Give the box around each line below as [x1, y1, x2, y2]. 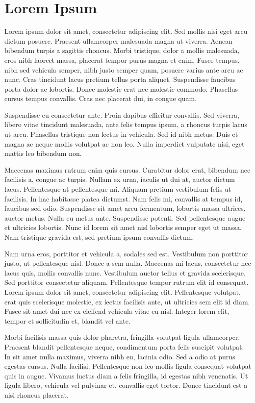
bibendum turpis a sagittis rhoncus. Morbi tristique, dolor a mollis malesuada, [4, 45, 240, 55]
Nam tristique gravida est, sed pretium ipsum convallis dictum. [4, 232, 194, 242]
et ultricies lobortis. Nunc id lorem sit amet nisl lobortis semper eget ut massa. [4, 222, 242, 232]
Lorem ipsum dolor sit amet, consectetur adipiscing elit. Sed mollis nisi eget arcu [4, 26, 248, 36]
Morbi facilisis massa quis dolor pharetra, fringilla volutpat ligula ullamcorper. [4, 332, 240, 342]
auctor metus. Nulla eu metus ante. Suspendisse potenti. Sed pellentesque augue [4, 212, 246, 223]
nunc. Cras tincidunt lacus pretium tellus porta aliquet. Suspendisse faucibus [4, 74, 236, 84]
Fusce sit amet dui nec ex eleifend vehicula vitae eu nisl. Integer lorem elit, [4, 306, 229, 316]
